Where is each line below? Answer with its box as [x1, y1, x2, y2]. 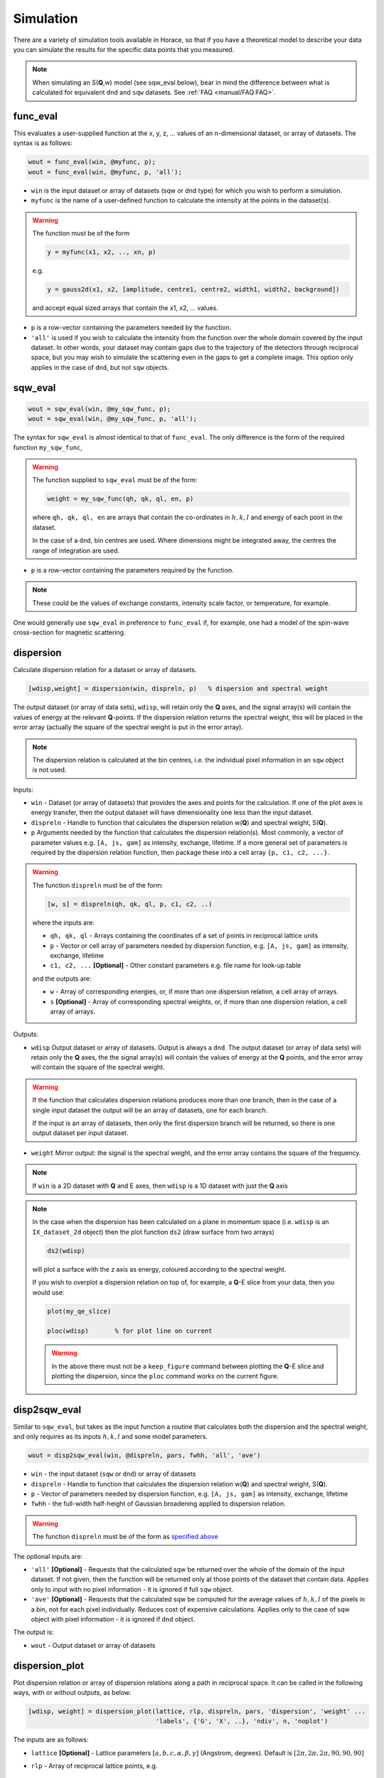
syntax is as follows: [13, 139, 73, 147]
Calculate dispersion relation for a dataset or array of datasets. [13, 666, 197, 674]
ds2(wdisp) [47, 1247, 85, 1255]
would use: [32, 1288, 65, 1297]
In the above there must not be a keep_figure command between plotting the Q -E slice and [51, 1362, 324, 1370]
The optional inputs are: [13, 1552, 83, 1560]
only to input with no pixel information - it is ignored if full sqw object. [31, 1585, 234, 1593]
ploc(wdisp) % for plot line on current [47, 1327, 213, 1335]
